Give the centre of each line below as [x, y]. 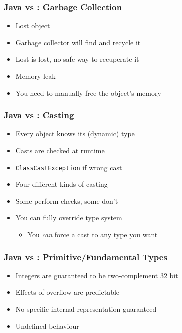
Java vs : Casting [39, 115]
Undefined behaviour [47, 326]
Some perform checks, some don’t [67, 201]
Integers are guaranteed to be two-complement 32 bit [97, 275]
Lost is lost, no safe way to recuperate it [77, 59]
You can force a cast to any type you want [93, 235]
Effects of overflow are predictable [68, 292]
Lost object [33, 25]
